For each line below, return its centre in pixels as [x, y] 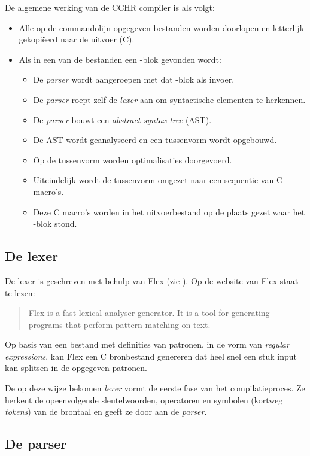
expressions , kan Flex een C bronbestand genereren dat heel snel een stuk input [151, 356]
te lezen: [20, 292]
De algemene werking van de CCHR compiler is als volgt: [110, 7]
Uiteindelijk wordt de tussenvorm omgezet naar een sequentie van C [158, 180]
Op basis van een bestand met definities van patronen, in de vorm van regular [147, 344]
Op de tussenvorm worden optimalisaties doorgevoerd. [133, 159]
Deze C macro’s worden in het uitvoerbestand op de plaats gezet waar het [169, 212]
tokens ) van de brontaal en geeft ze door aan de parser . [106, 411]
